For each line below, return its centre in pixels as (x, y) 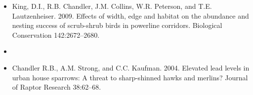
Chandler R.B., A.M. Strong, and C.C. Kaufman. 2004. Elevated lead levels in (131, 67)
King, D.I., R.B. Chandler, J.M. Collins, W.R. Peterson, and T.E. (112, 6)
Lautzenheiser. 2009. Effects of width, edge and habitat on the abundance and (130, 15)
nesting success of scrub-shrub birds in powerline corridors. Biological (117, 25)
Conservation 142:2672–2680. (56, 35)
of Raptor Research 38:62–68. (57, 87)
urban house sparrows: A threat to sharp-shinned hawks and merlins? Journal (130, 77)
